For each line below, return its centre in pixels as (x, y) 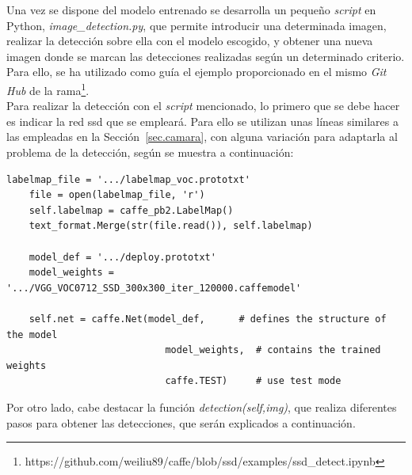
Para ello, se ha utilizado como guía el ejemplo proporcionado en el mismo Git (196, 72)
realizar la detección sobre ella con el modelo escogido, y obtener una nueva (190, 41)
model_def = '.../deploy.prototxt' (122, 257)
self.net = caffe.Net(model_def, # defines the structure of (208, 319)
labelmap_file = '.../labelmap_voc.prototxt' (128, 179)
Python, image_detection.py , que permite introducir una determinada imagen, (196, 25)
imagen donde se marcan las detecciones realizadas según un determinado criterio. (206, 56)
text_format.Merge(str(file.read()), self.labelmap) (171, 226)
